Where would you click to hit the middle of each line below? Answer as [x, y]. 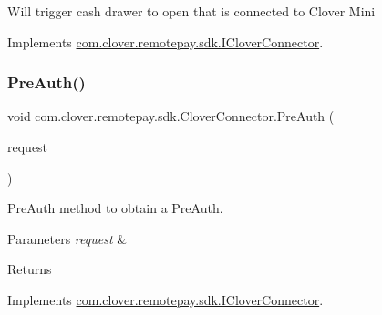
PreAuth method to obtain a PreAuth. [115, 208]
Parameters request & [67, 238]
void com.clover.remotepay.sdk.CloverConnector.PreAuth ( [171, 116]
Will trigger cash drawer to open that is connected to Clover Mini [191, 11]
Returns [30, 269]
